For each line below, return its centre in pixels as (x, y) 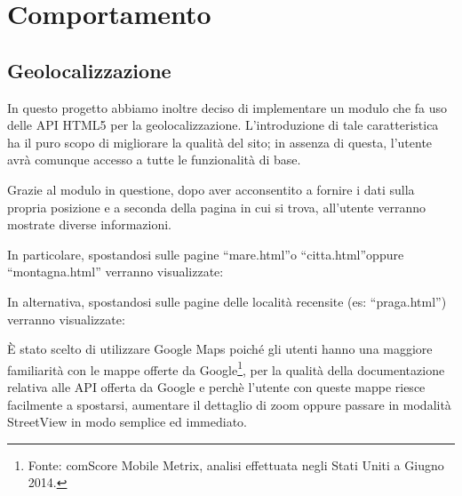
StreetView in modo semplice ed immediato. (127, 422)
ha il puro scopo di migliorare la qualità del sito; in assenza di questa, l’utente (220, 142)
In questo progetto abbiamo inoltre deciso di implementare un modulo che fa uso (227, 107)
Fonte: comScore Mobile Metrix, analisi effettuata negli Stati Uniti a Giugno (236, 464)
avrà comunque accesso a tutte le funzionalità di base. (154, 160)
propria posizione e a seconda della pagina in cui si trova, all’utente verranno (217, 207)
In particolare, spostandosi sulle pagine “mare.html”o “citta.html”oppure (206, 254)
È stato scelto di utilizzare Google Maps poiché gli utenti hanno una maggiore (220, 349)
